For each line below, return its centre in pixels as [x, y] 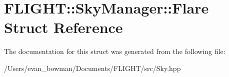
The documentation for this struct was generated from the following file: [115, 51]
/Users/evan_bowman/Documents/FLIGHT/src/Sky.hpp [92, 68]
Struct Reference [63, 27]
